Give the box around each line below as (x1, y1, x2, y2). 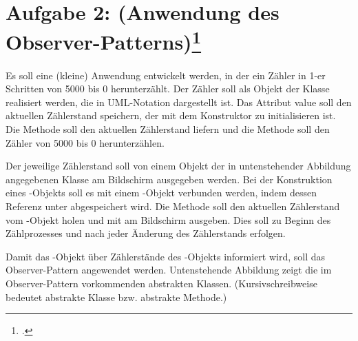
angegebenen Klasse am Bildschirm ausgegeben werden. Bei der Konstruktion (6, 172, 333, 186)
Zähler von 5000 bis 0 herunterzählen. (6, 135, 165, 149)
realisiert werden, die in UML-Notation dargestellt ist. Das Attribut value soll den (6, 94, 352, 109)
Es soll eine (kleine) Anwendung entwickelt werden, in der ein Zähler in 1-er (6, 68, 326, 82)
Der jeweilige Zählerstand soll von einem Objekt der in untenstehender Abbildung (6, 158, 351, 173)
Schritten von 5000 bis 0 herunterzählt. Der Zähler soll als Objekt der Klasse (6, 81, 330, 96)
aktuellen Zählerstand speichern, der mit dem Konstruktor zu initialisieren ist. (6, 108, 336, 123)
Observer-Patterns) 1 (6, 25, 202, 56)
